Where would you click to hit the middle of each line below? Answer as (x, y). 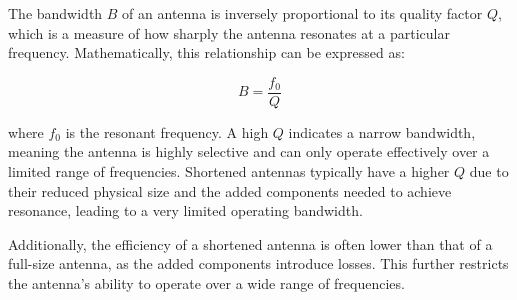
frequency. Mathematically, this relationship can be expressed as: (206, 52)
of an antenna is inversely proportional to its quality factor (302, 13)
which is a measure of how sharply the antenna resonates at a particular (229, 32)
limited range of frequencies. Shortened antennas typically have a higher (229, 171)
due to (489, 171)
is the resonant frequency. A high (167, 131)
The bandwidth (55, 13)
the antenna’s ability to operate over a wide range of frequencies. (206, 283)
